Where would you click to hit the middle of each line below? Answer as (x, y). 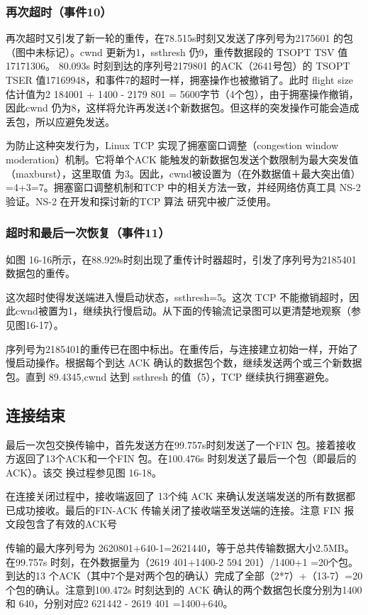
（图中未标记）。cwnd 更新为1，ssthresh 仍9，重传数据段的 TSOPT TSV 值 (177, 51)
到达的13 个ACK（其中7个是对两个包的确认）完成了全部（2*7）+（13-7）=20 (184, 576)
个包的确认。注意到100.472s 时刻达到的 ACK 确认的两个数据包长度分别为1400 (184, 589)
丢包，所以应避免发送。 (60, 121)
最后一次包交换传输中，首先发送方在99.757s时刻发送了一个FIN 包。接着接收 (181, 444)
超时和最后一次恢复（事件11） (88, 233)
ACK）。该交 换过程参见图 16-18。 (84, 472)
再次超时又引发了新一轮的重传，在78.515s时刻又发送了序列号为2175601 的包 (180, 38)
